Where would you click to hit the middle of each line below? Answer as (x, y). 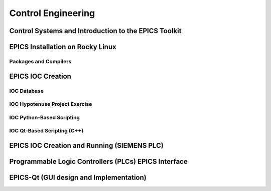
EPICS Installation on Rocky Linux (63, 47)
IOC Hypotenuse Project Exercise (51, 104)
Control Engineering (52, 13)
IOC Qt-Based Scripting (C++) (46, 131)
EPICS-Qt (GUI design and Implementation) (78, 177)
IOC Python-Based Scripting (45, 117)
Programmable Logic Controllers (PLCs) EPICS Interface (98, 161)
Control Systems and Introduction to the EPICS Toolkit (95, 31)
